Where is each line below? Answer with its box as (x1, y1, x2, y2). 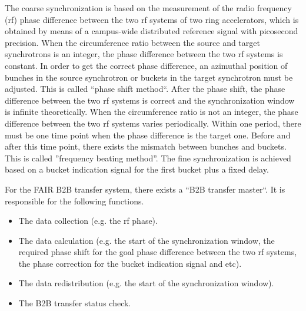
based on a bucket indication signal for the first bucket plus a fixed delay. (5, 163, 269, 176)
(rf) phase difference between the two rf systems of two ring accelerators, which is (5, 13, 299, 25)
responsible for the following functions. (5, 194, 144, 207)
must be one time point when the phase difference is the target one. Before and (5, 128, 291, 141)
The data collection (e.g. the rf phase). (18, 214, 158, 227)
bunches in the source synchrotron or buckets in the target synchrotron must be (5, 71, 293, 83)
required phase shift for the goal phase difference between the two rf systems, (18, 246, 297, 258)
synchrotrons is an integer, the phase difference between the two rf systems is (5, 48, 283, 60)
